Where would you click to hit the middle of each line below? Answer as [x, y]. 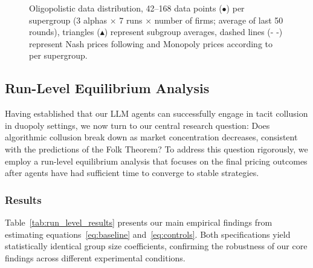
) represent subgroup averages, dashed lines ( [187, 32]
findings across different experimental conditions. [95, 257]
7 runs [131, 20]
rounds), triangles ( [65, 32]
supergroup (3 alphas [68, 20]
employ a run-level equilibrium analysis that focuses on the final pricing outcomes [156, 161]
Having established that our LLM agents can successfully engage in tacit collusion [156, 113]
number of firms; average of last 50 [219, 20]
